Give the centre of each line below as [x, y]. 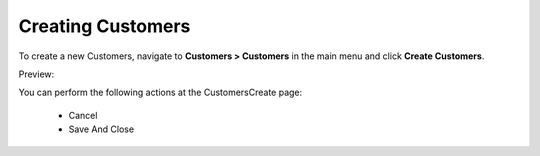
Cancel [83, 115]
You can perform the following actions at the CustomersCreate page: [160, 92]
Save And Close [101, 129]
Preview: [36, 74]
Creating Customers [104, 26]
